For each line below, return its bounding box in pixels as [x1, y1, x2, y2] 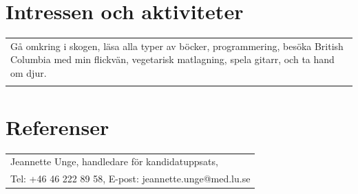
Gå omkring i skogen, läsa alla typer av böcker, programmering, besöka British [10, 38, 344, 53]
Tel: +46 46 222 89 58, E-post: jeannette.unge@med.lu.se [10, 171, 251, 186]
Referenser [6, 112, 109, 141]
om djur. [10, 66, 47, 80]
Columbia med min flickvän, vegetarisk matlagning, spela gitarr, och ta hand [10, 52, 335, 66]
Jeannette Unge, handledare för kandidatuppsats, [10, 154, 218, 169]
